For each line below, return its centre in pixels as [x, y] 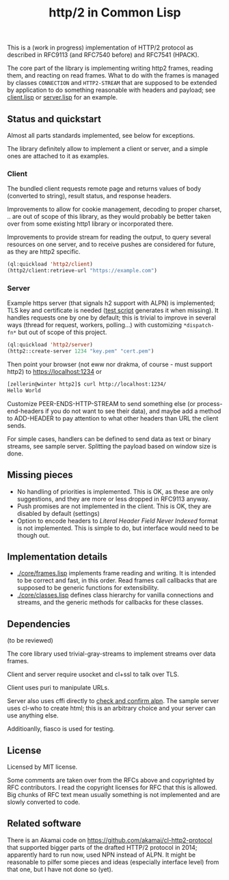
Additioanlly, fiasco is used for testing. [61, 729]
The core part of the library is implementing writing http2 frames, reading [110, 68]
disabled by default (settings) [58, 513]
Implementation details [57, 557]
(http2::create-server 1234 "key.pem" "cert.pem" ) [81, 351]
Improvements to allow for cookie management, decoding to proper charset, [114, 209]
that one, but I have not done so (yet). [60, 869]
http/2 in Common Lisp [115, 13]
